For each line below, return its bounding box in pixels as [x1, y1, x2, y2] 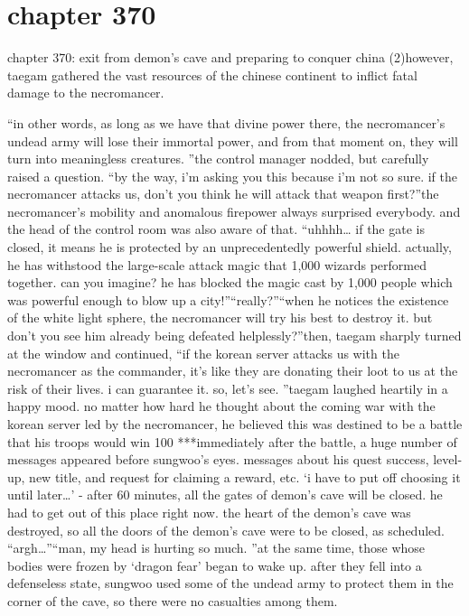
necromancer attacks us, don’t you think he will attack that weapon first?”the [7, 184, 439, 203]
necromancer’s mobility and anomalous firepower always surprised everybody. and [7, 201, 461, 220]
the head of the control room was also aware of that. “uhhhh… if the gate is [7, 219, 425, 238]
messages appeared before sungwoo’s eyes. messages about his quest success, [7, 450, 429, 469]
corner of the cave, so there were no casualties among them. [7, 591, 338, 610]
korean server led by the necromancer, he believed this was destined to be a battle [7, 415, 463, 433]
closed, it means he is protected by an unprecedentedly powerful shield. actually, [7, 238, 452, 257]
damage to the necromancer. [7, 83, 164, 102]
